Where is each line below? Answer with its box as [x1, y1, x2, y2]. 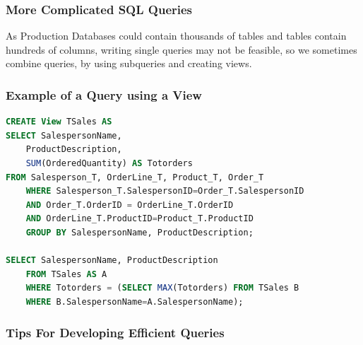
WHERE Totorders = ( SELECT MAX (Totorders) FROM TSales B [25, 283, 299, 293]
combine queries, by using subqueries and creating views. [6, 56, 252, 71]
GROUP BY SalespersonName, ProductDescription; [25, 227, 254, 238]
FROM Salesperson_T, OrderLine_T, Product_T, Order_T [6, 172, 264, 182]
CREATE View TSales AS [6, 117, 112, 127]
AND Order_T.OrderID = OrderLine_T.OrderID [25, 199, 234, 210]
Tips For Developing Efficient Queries [6, 324, 225, 341]
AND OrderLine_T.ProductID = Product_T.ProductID [25, 214, 254, 224]
